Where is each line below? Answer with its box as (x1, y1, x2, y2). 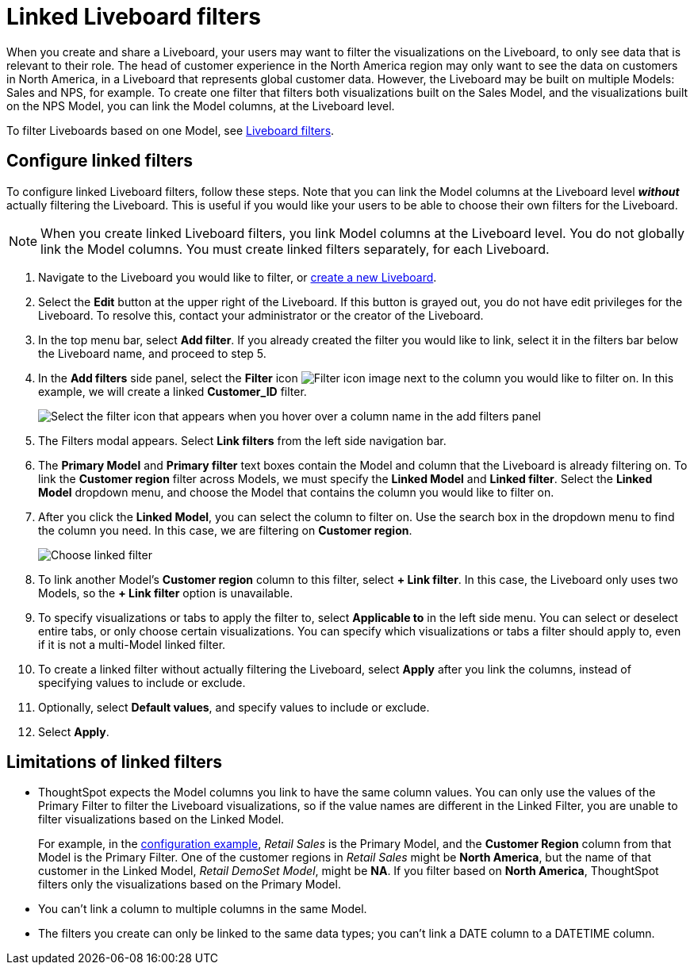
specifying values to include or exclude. (38, 675, 246, 689)
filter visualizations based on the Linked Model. (38, 812, 285, 827)
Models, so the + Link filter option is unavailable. (38, 585, 293, 600)
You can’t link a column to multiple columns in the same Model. (38, 902, 367, 916)
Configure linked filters (6, 151, 193, 171)
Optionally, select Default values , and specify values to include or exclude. (38, 700, 430, 714)
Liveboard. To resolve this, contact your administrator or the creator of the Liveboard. (38, 308, 484, 322)
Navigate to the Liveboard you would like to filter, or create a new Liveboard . (38, 270, 437, 284)
